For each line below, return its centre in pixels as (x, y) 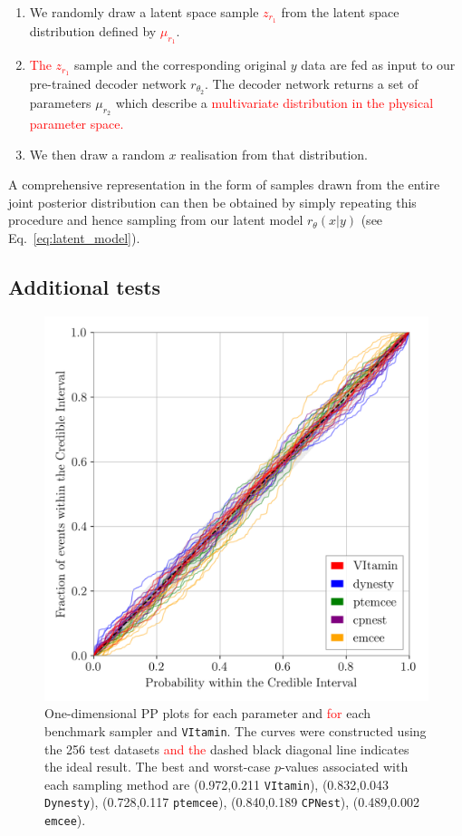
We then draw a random (97, 154)
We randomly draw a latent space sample (144, 12)
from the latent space (340, 12)
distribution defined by (93, 30)
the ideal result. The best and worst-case (158, 767)
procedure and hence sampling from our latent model (156, 220)
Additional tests (85, 286)
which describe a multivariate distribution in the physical (274, 102)
